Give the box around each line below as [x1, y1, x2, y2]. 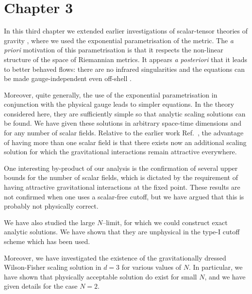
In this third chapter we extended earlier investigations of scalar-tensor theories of [4, 26, 248, 36]
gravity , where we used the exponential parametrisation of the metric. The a [4, 35, 234, 45]
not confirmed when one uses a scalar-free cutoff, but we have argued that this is [4, 191, 244, 201]
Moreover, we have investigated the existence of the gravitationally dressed [4, 252, 226, 262]
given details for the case [4, 281, 78, 291]
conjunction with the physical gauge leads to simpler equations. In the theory [4, 99, 235, 109]
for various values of [121, 262, 182, 272]
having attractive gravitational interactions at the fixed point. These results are [4, 182, 240, 192]
